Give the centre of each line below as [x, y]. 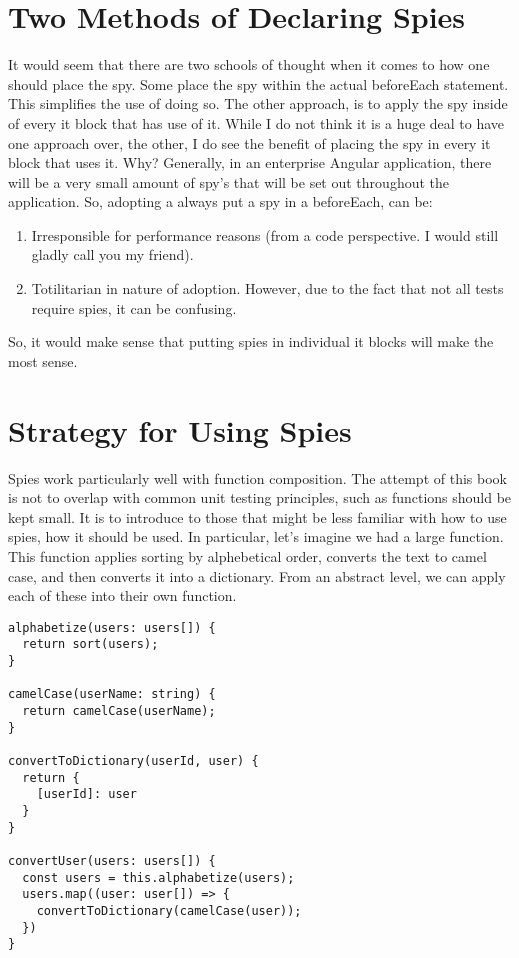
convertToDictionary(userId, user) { [133, 760]
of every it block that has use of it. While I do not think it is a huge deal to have [256, 122]
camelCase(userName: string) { [112, 694]
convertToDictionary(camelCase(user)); [169, 910]
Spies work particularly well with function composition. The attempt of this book [257, 477]
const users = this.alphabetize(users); [158, 877]
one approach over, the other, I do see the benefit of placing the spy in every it [249, 142]
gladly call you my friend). [112, 254]
